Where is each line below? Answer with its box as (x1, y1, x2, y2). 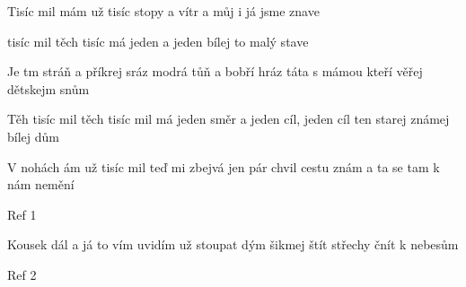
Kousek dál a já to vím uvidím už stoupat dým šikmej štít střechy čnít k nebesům (7, 235, 459, 254)
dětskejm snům (7, 79, 90, 98)
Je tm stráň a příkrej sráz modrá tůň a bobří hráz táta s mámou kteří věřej (7, 62, 423, 81)
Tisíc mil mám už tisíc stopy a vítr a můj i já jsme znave (7, 2, 320, 20)
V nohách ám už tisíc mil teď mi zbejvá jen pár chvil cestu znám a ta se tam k (7, 157, 440, 176)
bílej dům (7, 126, 59, 145)
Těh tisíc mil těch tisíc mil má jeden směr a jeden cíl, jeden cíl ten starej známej (7, 109, 450, 128)
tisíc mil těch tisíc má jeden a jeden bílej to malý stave (7, 31, 309, 50)
